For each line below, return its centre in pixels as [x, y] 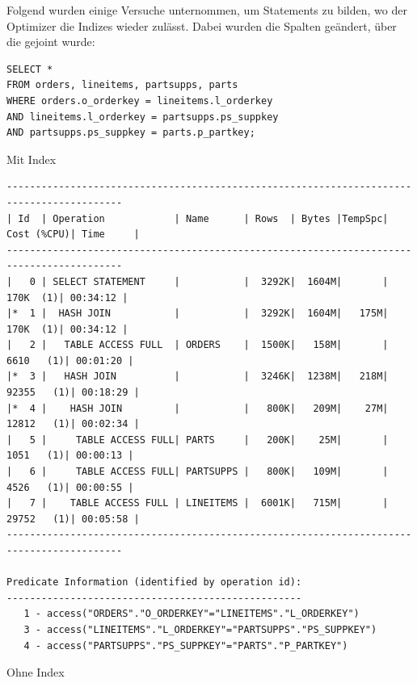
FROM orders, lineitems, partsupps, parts [122, 85]
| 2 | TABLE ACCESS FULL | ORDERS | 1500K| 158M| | [198, 345]
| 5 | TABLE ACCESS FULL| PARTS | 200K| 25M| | [198, 440]
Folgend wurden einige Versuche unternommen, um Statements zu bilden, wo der [207, 10]
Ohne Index [36, 672]
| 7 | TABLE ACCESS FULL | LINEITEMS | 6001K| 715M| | [198, 503]
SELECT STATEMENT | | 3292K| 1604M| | [221, 281]
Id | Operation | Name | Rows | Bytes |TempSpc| [203, 218]
